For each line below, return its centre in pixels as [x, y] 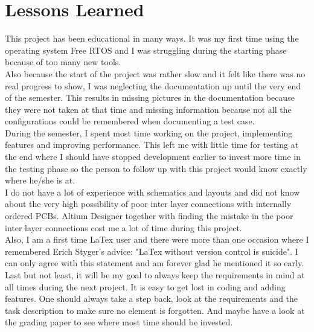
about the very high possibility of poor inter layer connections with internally [148, 204]
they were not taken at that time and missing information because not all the [148, 109]
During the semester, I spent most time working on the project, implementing [149, 132]
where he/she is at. [40, 180]
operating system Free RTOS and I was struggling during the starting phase [146, 50]
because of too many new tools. [63, 62]
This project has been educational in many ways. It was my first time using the [152, 38]
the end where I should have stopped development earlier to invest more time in [153, 157]
